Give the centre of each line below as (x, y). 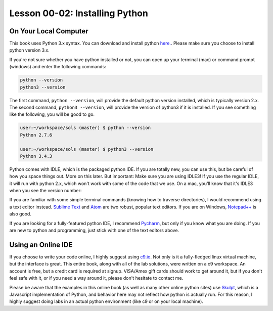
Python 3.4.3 (36, 156)
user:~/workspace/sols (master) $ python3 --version (87, 149)
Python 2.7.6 (36, 135)
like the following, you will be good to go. (52, 114)
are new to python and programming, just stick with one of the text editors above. (94, 231)
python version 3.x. (30, 50)
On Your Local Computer (49, 31)
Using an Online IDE (41, 245)
